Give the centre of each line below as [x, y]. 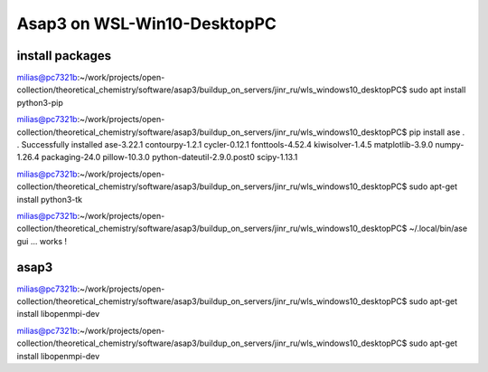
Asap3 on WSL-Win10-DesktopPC [147, 24]
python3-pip [40, 102]
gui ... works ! [42, 241]
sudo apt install [437, 90]
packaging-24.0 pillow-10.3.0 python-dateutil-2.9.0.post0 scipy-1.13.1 [169, 157]
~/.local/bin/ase [438, 229]
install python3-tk [50, 199]
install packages [64, 56]
